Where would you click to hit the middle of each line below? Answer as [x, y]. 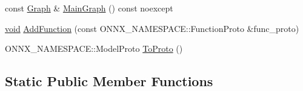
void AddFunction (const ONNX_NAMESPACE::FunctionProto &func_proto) [152, 28]
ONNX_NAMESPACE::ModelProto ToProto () [94, 49]
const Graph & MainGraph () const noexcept [89, 8]
